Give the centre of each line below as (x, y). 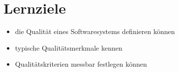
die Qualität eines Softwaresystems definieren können (95, 31)
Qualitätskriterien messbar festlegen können (81, 64)
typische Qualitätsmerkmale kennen (69, 47)
